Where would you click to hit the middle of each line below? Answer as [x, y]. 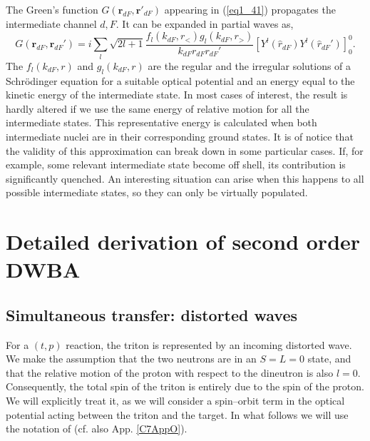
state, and [329, 359]
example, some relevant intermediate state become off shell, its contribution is [176, 164]
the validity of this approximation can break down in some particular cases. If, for [185, 150]
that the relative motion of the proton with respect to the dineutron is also [170, 372]
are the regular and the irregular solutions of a [250, 65]
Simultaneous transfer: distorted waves [152, 314]
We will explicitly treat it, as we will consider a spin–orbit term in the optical [175, 401]
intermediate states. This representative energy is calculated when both [161, 122]
